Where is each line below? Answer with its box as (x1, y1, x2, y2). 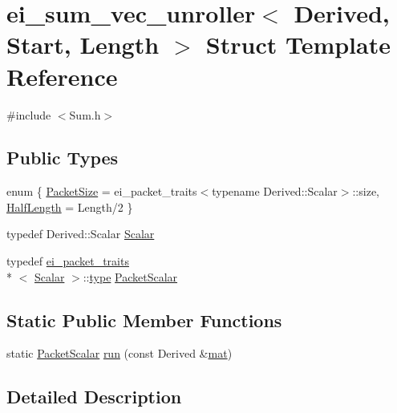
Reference (6, 59, 118, 92)
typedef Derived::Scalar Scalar (6, 225, 155, 242)
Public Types (6, 145, 119, 170)
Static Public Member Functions (6, 307, 282, 332)
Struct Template (205, 28, 391, 61)
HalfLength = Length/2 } (6, 198, 133, 215)
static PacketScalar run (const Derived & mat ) (6, 345, 233, 362)
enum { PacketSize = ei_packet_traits (6, 183, 197, 200)
